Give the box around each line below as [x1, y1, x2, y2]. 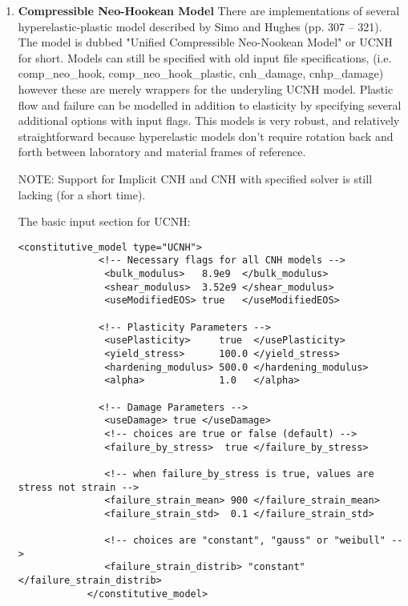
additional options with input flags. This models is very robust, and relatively [18, 112, 400, 129]
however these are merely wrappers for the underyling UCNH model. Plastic [18, 80, 394, 97]
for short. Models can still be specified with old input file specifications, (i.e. [18, 49, 392, 66]
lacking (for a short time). [18, 186, 146, 203]
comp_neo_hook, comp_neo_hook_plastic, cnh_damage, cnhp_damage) [18, 65, 384, 82]
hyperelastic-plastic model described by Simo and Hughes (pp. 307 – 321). [18, 18, 382, 34]
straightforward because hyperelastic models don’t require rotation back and [18, 127, 394, 144]
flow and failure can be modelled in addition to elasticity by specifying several [18, 96, 402, 113]
